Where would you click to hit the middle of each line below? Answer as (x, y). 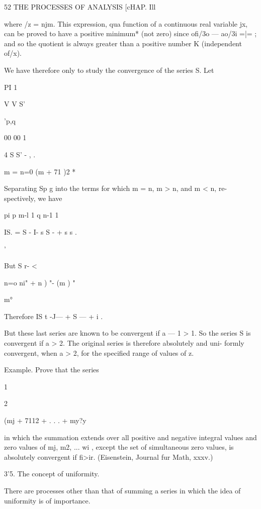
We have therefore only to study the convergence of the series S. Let (109, 70)
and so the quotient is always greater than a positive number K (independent (123, 43)
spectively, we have (33, 198)
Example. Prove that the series (52, 370)
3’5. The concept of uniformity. (52, 474)
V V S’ (15, 104)
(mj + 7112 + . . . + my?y (45, 420)
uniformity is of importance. (47, 500)
